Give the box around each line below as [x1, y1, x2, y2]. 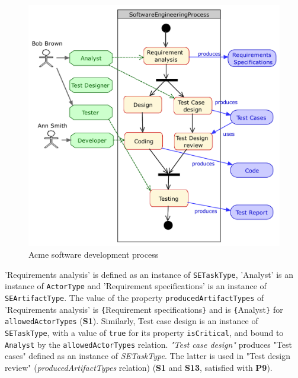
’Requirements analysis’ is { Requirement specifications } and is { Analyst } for [5, 303, 283, 315]
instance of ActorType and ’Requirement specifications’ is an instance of [5, 280, 267, 292]
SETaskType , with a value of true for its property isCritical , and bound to [5, 326, 284, 338]
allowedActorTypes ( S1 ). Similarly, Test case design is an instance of [5, 315, 258, 327]
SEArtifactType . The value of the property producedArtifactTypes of [5, 291, 264, 303]
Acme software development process [28, 248, 159, 261]
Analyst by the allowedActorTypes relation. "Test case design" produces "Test [5, 338, 292, 350]
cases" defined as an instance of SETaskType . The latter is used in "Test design [5, 350, 291, 362]
